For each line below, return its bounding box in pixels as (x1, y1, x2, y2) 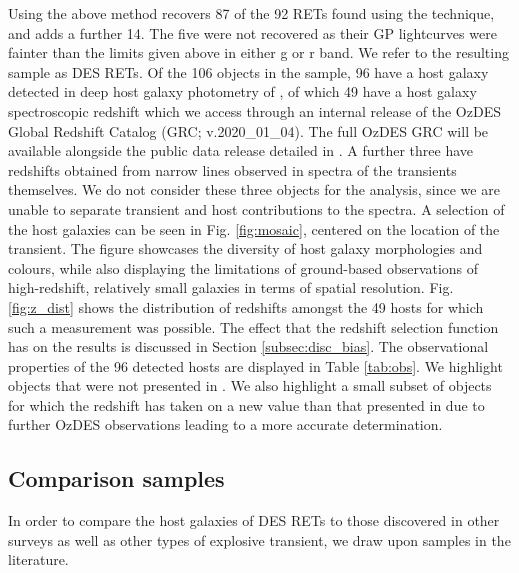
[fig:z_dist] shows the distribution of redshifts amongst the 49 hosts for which (8, 296, 484, 317)
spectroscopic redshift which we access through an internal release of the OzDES (8, 100, 501, 121)
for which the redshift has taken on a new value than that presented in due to (8, 394, 485, 415)
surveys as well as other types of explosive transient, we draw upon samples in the (8, 529, 511, 550)
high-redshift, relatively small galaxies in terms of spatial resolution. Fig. (8, 277, 454, 298)
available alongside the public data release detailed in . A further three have (8, 140, 474, 161)
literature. (8, 549, 69, 570)
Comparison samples (8, 463, 225, 494)
